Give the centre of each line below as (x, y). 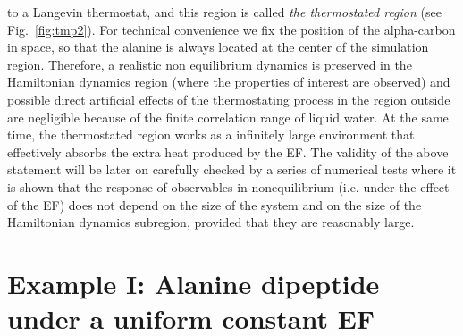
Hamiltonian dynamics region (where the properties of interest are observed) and (229, 82)
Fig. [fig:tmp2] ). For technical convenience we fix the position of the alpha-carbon (231, 29)
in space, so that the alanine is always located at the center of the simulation (218, 47)
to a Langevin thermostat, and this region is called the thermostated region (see (224, 12)
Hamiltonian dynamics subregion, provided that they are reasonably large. (211, 222)
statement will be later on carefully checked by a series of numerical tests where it (232, 169)
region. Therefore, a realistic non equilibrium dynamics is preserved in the (210, 64)
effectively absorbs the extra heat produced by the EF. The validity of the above (228, 151)
